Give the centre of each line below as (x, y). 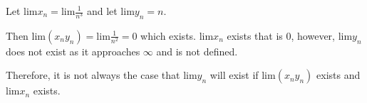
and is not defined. (197, 51)
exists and (338, 75)
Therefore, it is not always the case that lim (102, 75)
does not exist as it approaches (73, 51)
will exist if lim (243, 75)
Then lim (26, 35)
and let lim (110, 11)
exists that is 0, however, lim (290, 35)
